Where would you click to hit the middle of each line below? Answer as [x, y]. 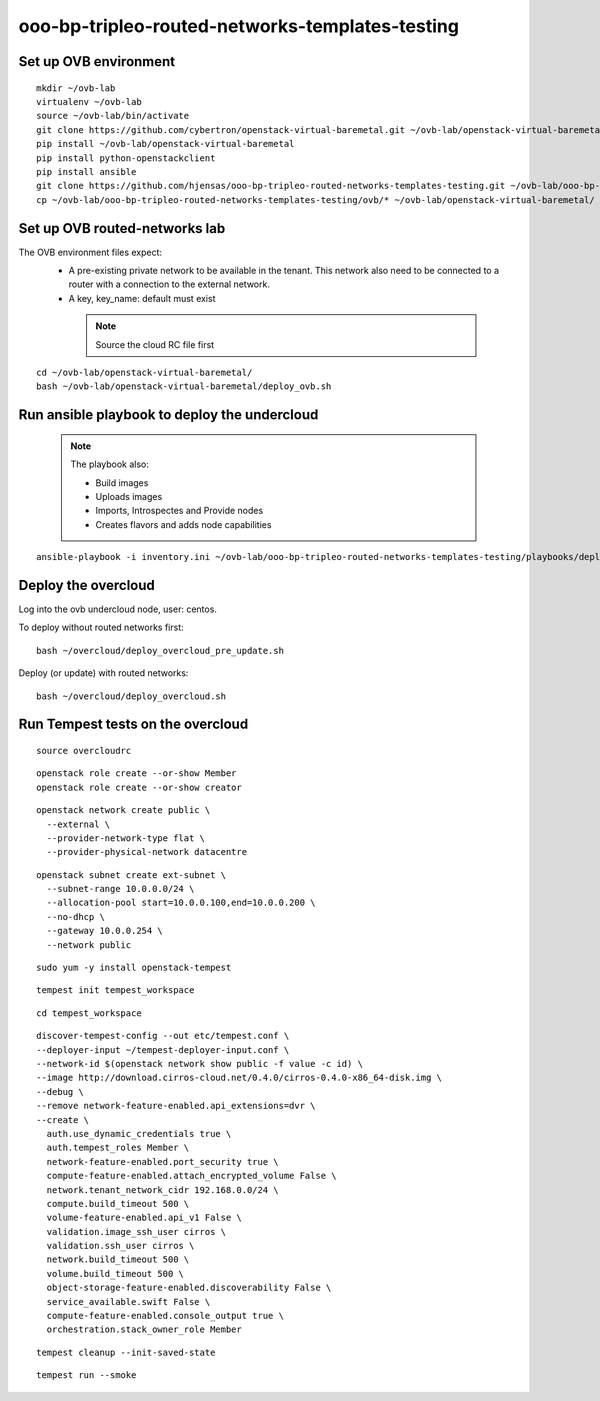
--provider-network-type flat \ [125, 838]
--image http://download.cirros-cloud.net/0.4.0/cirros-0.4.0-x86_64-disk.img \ [239, 1078]
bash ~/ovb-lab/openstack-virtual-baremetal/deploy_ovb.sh [184, 386]
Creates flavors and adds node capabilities [183, 524]
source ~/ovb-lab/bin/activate [113, 116]
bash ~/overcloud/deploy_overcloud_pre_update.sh [160, 650]
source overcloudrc [84, 750]
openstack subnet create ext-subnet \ [131, 874]
